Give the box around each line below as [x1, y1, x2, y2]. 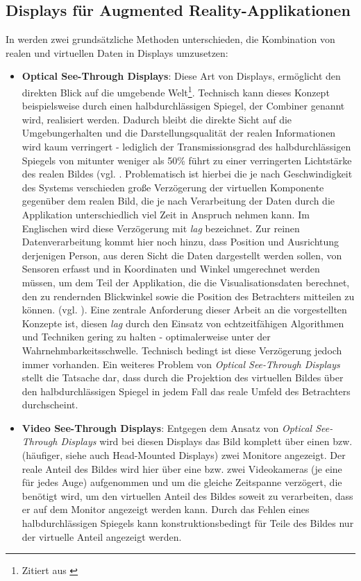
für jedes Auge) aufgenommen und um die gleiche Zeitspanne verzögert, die [22, 475, 342, 489]
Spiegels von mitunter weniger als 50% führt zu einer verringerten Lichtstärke [22, 153, 352, 167]
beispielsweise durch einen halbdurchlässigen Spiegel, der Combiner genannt [22, 98, 345, 113]
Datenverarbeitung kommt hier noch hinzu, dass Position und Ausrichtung [22, 234, 339, 249]
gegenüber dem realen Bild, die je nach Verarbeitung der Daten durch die [22, 193, 335, 208]
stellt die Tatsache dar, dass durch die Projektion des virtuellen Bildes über [22, 370, 344, 385]
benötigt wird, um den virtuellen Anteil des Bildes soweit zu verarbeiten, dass [22, 488, 353, 503]
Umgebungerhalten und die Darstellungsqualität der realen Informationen [22, 125, 336, 140]
